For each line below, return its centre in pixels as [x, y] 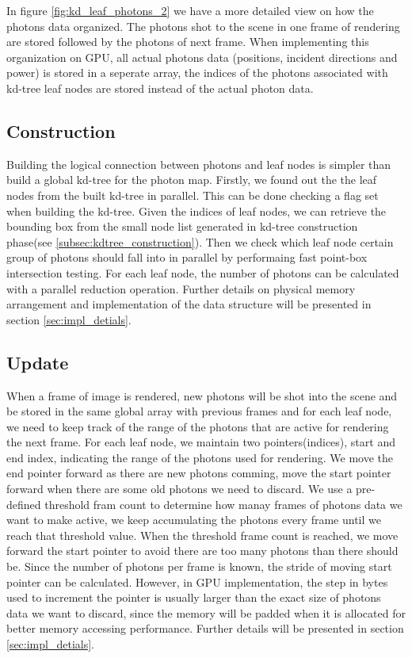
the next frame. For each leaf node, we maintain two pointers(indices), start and [201, 442]
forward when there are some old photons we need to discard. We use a [179, 489]
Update [38, 362]
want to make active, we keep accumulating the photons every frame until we [194, 520]
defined [24, 504]
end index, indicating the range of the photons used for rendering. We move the [200, 457]
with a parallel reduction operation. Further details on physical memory [181, 288]
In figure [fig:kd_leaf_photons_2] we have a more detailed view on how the [190, 10]
